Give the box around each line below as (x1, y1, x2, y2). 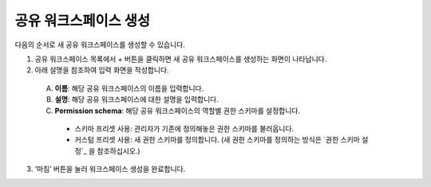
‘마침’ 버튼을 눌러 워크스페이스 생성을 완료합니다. (34, 164, 186, 174)
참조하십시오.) (97, 146, 140, 155)
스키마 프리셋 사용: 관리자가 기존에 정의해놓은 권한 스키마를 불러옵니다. (74, 123, 295, 133)
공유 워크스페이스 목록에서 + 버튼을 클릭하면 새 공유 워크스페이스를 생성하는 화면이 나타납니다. (34, 54, 327, 64)
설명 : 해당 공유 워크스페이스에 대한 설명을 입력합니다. (54, 95, 219, 104)
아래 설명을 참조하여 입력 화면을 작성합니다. (34, 65, 169, 75)
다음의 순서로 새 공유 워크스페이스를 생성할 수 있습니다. (14, 40, 185, 49)
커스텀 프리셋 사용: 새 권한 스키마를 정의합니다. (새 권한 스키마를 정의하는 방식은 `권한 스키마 (74, 135, 361, 145)
